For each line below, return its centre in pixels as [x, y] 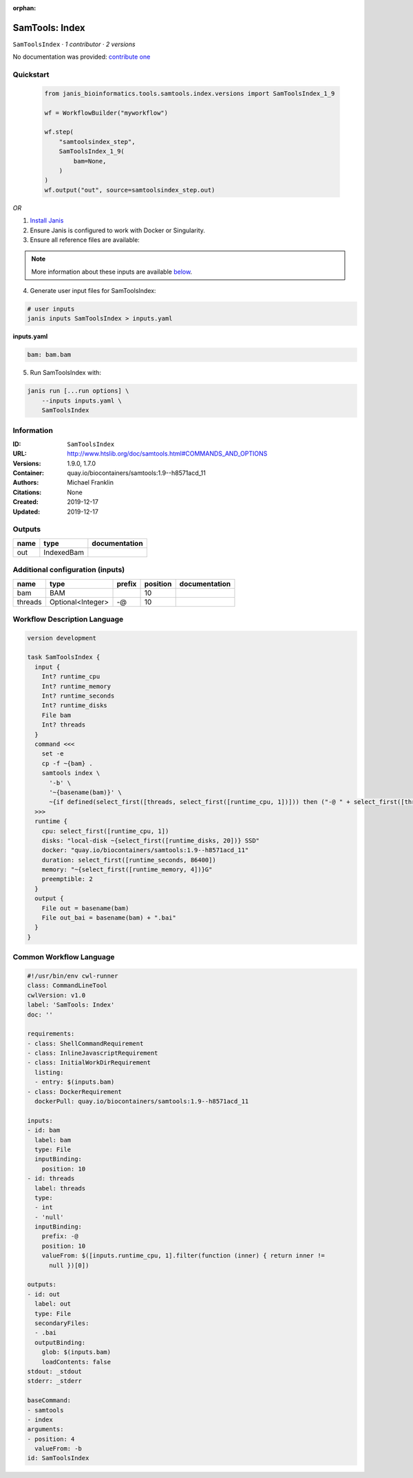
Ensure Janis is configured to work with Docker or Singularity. [118, 230]
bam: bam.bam [49, 355]
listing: [49, 1072]
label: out [53, 1304]
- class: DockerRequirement [74, 1092]
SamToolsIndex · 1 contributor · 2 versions [74, 44]
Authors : [26, 483]
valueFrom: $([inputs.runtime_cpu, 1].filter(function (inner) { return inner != [183, 1256]
